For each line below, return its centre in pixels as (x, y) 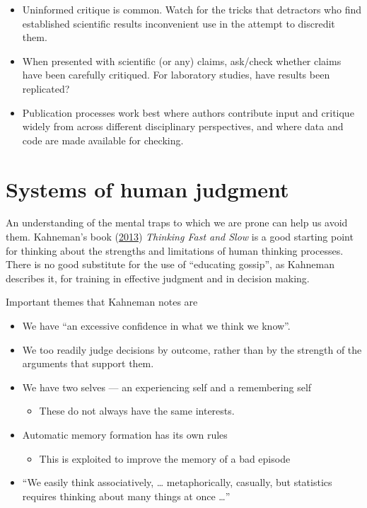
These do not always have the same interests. (137, 411)
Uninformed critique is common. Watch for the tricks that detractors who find (192, 9)
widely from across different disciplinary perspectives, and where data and (183, 126)
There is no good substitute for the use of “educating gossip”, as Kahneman (170, 264)
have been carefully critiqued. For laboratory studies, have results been (176, 75)
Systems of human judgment (147, 189)
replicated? (46, 88)
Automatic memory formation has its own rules (125, 434)
